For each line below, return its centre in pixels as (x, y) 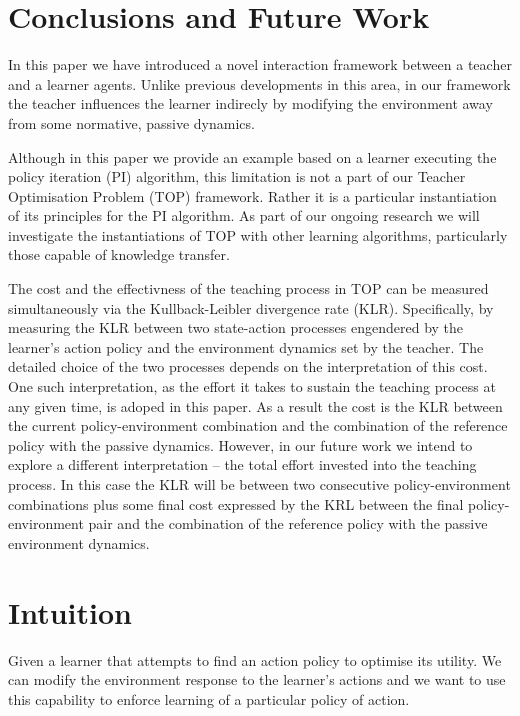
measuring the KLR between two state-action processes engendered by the (236, 327)
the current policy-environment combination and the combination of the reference (258, 425)
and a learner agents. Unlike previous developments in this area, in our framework (259, 83)
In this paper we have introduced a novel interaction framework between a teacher (260, 64)
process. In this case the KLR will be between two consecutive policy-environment (259, 484)
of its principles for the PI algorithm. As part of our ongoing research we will (244, 215)
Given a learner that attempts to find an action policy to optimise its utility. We (255, 659)
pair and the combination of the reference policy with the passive (288, 523)
